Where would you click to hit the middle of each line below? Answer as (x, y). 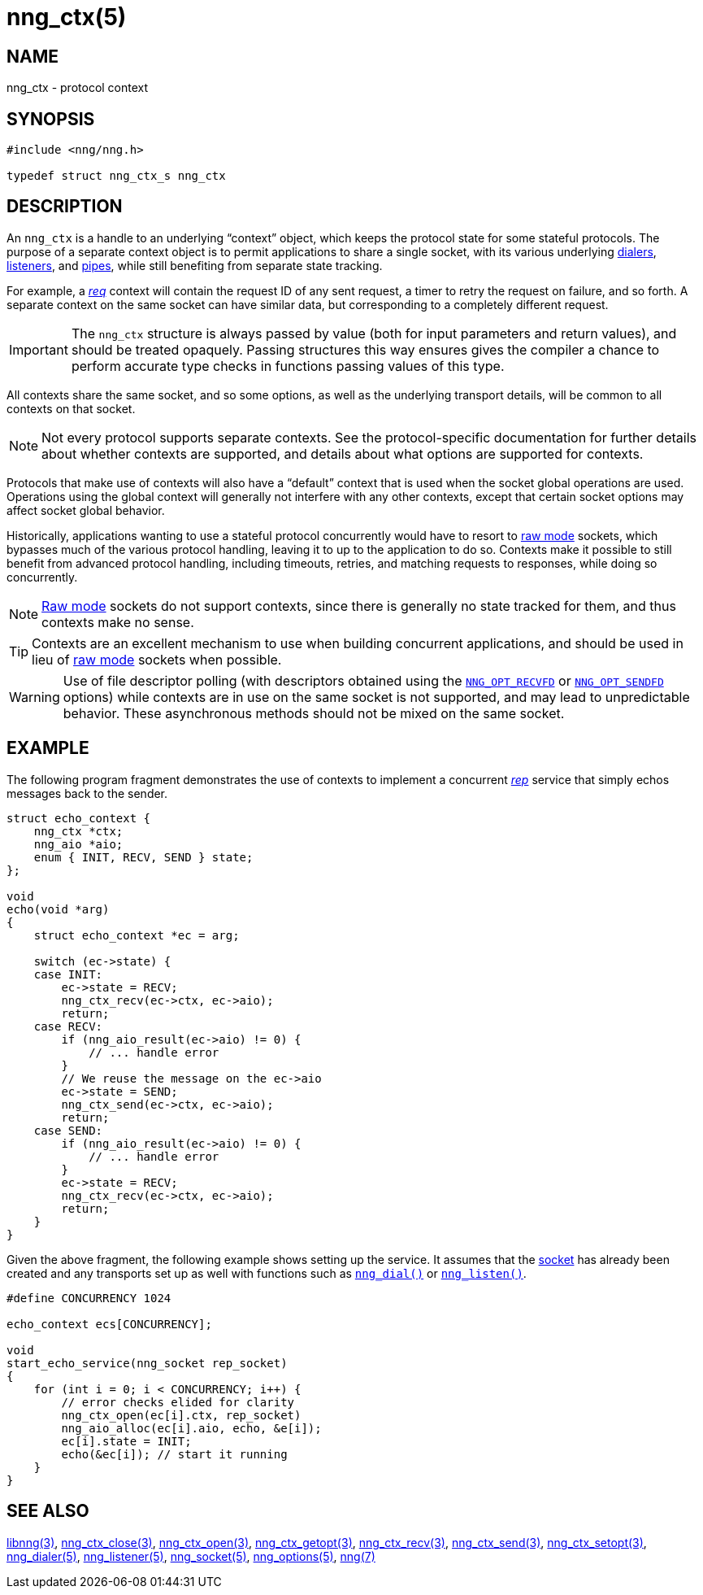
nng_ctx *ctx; (78, 831)
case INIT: (68, 974)
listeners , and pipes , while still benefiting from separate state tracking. (195, 265)
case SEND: (68, 1130)
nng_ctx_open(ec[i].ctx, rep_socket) (181, 1415)
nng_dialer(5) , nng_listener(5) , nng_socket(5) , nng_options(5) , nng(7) (191, 1556)
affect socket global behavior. (86, 510)
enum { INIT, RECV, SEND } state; (143, 857)
